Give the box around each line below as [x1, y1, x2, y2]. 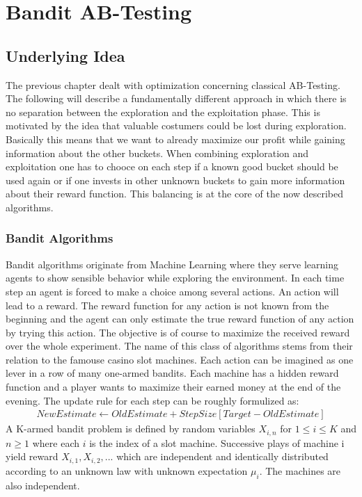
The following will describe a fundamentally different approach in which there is [6, 91, 347, 106]
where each [32, 435, 80, 450]
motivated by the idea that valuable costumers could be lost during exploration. [6, 118, 347, 133]
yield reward [6, 449, 58, 464]
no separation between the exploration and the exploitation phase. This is [6, 104, 320, 119]
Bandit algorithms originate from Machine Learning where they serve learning [6, 256, 339, 271]
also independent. [6, 478, 80, 492]
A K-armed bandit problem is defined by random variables [6, 421, 255, 436]
